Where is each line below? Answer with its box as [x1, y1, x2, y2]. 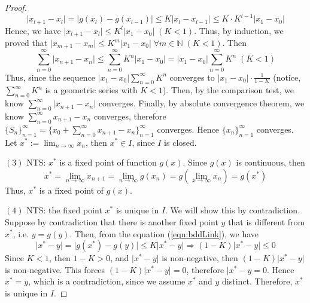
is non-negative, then [162, 252, 238, 264]
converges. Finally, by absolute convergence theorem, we [98, 97, 305, 109]
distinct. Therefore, [222, 275, 293, 287]
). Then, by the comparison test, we [162, 84, 294, 96]
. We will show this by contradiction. [165, 204, 300, 216]
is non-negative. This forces [5, 263, 105, 276]
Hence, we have [5, 24, 61, 36]
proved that [5, 36, 48, 48]
